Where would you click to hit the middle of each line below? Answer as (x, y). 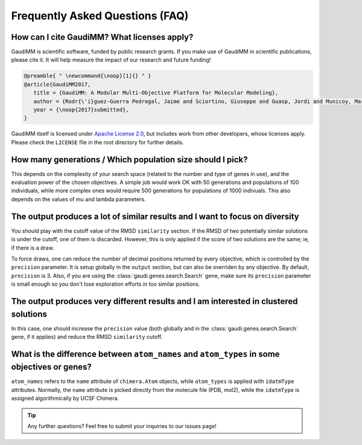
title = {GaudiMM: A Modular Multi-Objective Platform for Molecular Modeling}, (156, 93)
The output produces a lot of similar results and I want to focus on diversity (155, 216)
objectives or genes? (51, 367)
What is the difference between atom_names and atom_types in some (145, 354)
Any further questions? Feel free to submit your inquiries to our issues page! (122, 426)
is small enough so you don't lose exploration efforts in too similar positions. (106, 284)
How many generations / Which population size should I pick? (129, 159)
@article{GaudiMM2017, (57, 84)
